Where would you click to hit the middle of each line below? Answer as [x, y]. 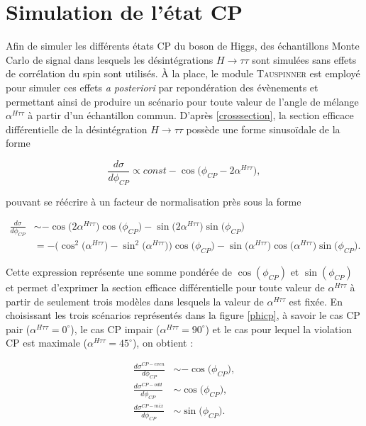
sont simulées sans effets [304, 59]
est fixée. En [316, 301]
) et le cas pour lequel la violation [279, 329]
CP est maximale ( [46, 343]
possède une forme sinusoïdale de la [263, 129]
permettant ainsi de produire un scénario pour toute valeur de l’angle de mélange [182, 101]
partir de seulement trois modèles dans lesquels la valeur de [135, 301]
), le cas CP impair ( [115, 329]
